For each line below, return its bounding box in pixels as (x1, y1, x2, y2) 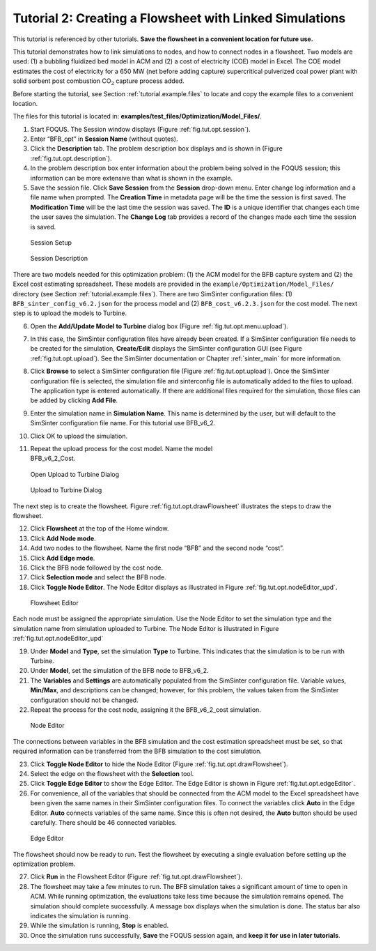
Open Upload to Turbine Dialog (30, 470, 120, 478)
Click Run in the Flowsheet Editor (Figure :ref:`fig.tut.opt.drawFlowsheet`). (30, 872, 243, 881)
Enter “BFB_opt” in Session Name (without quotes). (30, 135, 178, 143)
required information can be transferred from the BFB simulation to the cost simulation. (13, 747, 263, 756)
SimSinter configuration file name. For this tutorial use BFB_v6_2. (30, 419, 216, 427)
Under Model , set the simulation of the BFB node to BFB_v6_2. (30, 667, 209, 675)
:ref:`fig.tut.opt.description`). (30, 154, 112, 162)
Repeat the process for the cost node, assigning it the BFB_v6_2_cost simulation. (30, 705, 261, 714)
